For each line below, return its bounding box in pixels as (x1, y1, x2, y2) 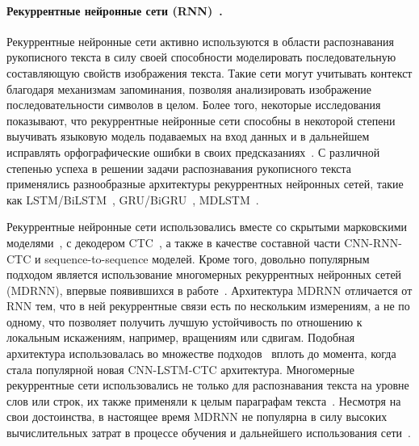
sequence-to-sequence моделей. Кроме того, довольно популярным (44, 250, 370, 267)
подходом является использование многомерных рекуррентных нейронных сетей (6, 266, 402, 283)
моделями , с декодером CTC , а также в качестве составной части (6, 234, 341, 250)
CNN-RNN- (344, 234, 402, 250)
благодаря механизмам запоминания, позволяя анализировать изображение (6, 80, 372, 97)
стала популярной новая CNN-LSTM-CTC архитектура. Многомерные (6, 360, 354, 377)
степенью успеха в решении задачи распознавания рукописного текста (6, 159, 352, 176)
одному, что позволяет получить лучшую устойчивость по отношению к (6, 313, 362, 330)
